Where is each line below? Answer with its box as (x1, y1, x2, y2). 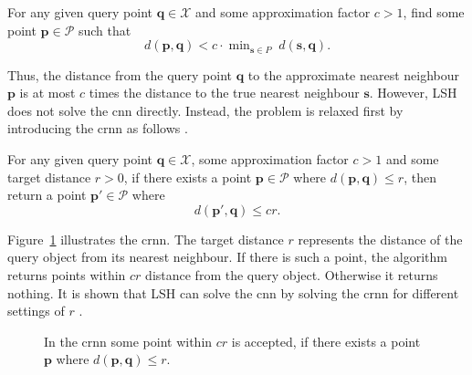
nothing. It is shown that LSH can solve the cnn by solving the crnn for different (7, 283, 459, 302)
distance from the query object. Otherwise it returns (145, 265, 438, 284)
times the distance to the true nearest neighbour (89, 83, 360, 102)
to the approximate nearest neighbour (247, 65, 460, 84)
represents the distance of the (298, 229, 463, 248)
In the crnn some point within (44, 331, 213, 350)
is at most (19, 83, 76, 102)
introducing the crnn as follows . (7, 119, 188, 138)
